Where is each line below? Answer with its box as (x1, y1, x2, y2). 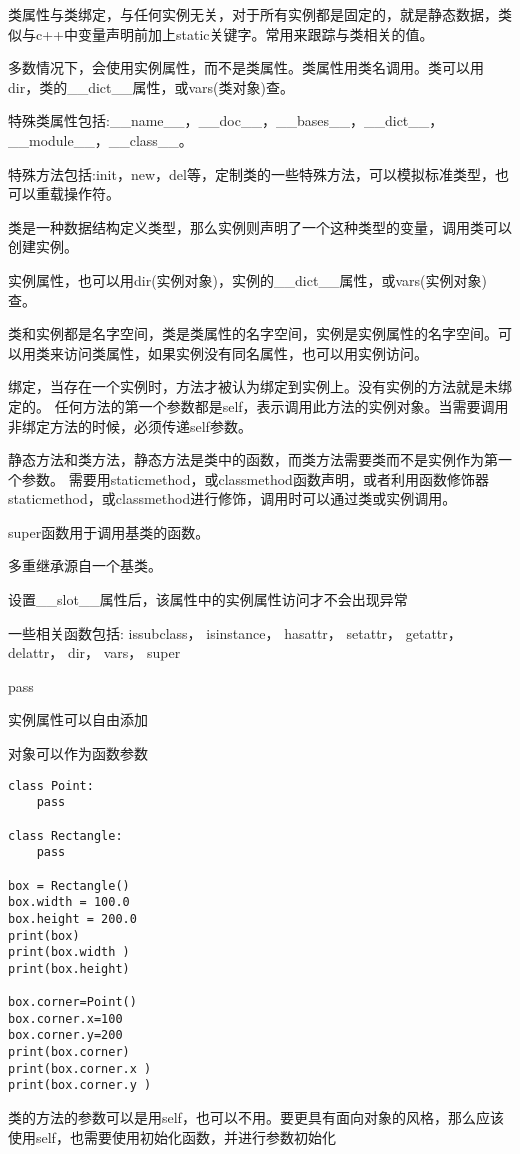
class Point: (8, 778, 94, 793)
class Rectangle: (8, 828, 123, 843)
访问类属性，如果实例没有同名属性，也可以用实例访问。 (63, 342, 428, 363)
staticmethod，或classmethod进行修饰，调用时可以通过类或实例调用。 (8, 488, 457, 509)
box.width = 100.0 (8, 895, 130, 910)
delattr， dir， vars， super (8, 642, 181, 663)
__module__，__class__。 (8, 129, 193, 150)
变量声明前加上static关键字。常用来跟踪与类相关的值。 (77, 23, 434, 44)
